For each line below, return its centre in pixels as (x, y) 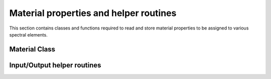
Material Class (32, 49)
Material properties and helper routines (93, 13)
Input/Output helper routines (55, 65)
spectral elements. (28, 34)
